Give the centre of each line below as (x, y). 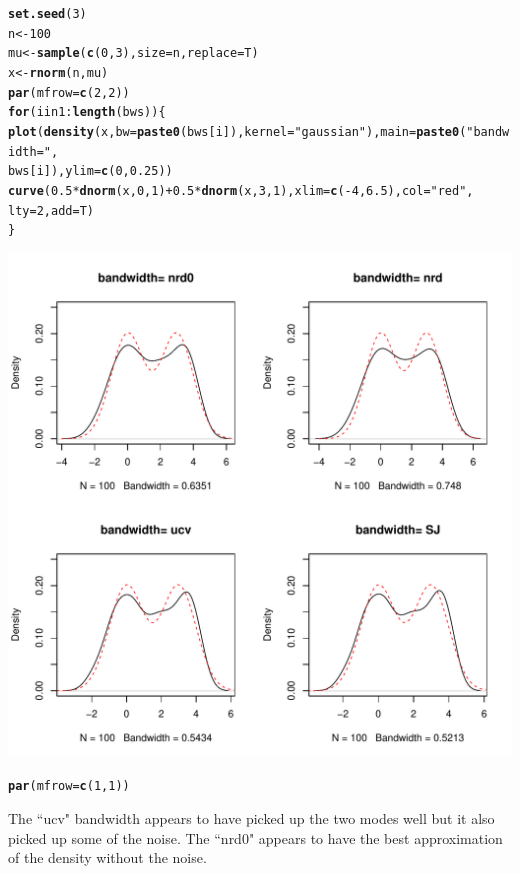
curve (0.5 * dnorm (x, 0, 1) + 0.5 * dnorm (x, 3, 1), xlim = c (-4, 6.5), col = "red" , (241, 190)
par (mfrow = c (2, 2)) (69, 92)
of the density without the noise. (107, 857)
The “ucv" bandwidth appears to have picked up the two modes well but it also (251, 818)
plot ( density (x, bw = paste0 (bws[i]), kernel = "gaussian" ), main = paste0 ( (237, 131)
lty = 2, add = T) (51, 210)
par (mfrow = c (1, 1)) (69, 786)
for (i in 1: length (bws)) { (87, 112)
